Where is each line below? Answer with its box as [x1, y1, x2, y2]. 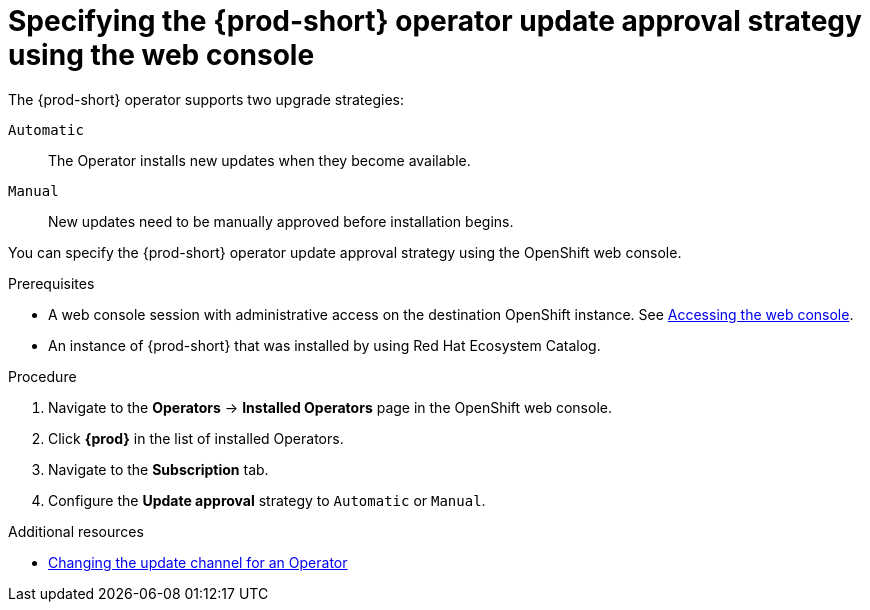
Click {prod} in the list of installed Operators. [48, 429, 344, 447]
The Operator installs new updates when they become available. [48, 151, 471, 169]
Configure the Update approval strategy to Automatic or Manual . [48, 491, 486, 509]
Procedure [8, 367, 77, 385]
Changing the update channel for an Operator [48, 553, 348, 571]
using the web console [8, 38, 315, 72]
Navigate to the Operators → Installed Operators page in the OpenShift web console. [48, 398, 612, 416]
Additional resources [8, 522, 144, 540]
